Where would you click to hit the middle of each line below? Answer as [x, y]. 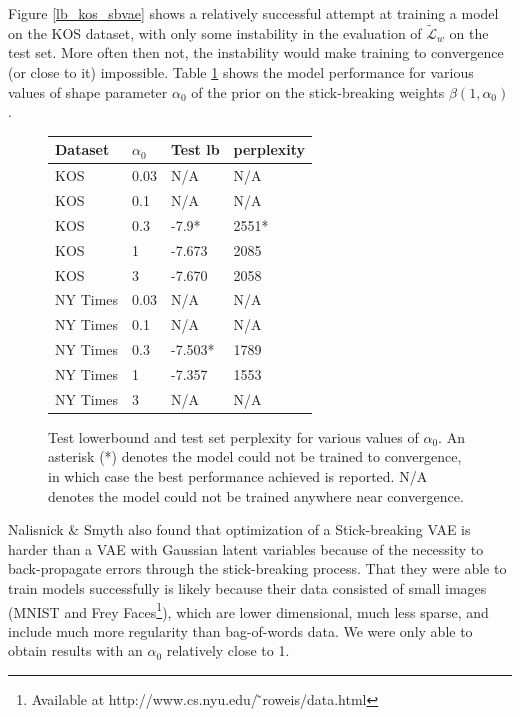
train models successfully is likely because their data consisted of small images [247, 587]
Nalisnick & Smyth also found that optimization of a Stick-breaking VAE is [239, 529]
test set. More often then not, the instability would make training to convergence [256, 52]
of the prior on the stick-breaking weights [318, 91]
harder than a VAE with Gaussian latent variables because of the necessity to [246, 548]
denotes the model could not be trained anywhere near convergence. [256, 495]
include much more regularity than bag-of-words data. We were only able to [240, 630]
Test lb [195, 149]
